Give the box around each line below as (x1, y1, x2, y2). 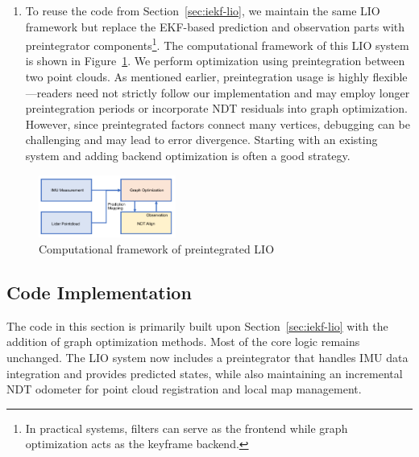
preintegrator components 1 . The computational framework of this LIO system (25, 35, 409, 53)
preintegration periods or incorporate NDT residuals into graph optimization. (25, 100, 408, 117)
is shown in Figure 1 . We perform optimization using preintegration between (25, 52, 405, 69)
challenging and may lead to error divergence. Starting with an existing (25, 131, 378, 148)
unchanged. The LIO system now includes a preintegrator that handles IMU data (6, 349, 409, 366)
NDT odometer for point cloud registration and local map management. (6, 381, 362, 397)
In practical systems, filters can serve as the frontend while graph (25, 419, 348, 436)
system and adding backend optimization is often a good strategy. (25, 147, 351, 163)
